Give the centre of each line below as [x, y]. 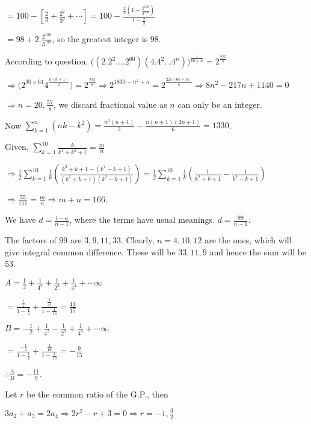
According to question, [47, 61]
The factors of [31, 239]
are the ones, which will [248, 239]
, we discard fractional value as [110, 104]
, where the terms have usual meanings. [142, 220]
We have [20, 220]
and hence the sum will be [258, 251]
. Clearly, [138, 239]
